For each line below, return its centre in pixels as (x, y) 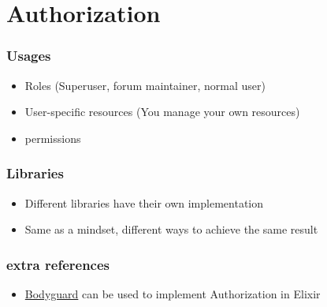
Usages (29, 56)
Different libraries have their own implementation (144, 202)
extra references (58, 264)
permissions (53, 138)
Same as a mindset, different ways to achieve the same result (171, 229)
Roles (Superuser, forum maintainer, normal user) (145, 85)
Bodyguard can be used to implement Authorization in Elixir (173, 294)
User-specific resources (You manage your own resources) (162, 112)
